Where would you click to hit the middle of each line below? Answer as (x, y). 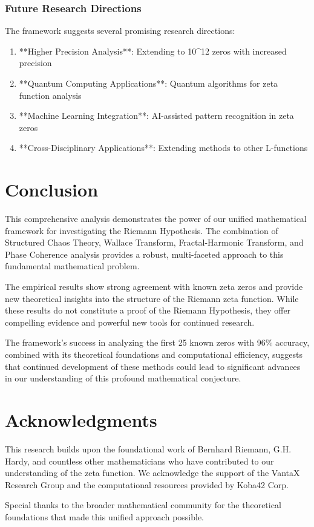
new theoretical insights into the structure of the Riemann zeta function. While (152, 298)
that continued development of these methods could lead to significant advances (153, 366)
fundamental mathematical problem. (72, 266)
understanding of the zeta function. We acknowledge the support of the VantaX (152, 473)
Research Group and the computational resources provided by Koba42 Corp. (147, 484)
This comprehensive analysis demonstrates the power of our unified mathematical (156, 219)
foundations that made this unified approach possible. (105, 516)
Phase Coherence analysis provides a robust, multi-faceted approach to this (144, 254)
